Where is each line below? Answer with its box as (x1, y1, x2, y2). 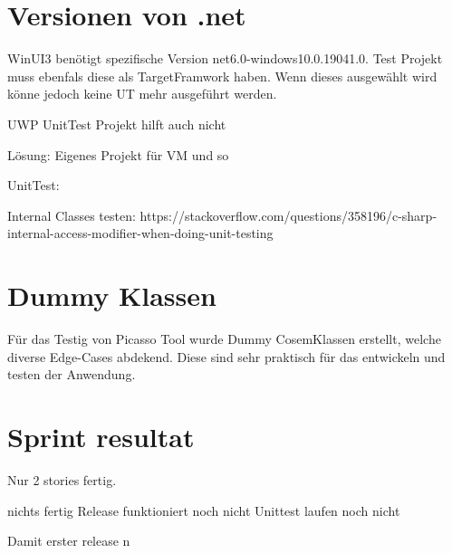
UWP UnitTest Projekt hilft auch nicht (7, 114, 226, 133)
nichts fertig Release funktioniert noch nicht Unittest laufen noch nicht (7, 501, 400, 520)
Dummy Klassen (7, 277, 216, 314)
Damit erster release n (7, 531, 130, 550)
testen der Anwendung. (7, 365, 136, 384)
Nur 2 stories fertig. (7, 470, 117, 489)
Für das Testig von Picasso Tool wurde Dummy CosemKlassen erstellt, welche (7, 329, 441, 348)
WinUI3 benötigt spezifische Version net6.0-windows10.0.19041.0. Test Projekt (7, 49, 443, 68)
